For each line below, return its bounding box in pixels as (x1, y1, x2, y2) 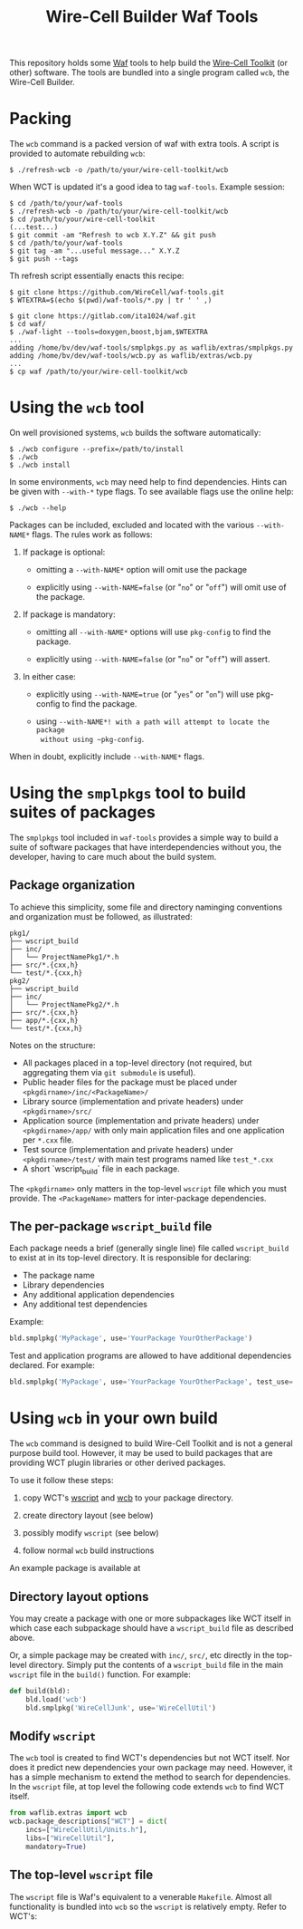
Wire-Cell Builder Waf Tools (45, 6, 259, 27)
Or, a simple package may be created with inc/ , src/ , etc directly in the (9, 1649, 275, 1660)
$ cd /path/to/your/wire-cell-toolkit (9, 215, 156, 224)
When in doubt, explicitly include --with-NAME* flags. (9, 751, 205, 762)
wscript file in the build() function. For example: (9, 1669, 192, 1680)
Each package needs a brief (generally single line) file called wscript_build (9, 1243, 289, 1254)
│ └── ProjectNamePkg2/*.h (9, 999, 119, 1009)
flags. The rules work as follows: (31, 529, 153, 540)
